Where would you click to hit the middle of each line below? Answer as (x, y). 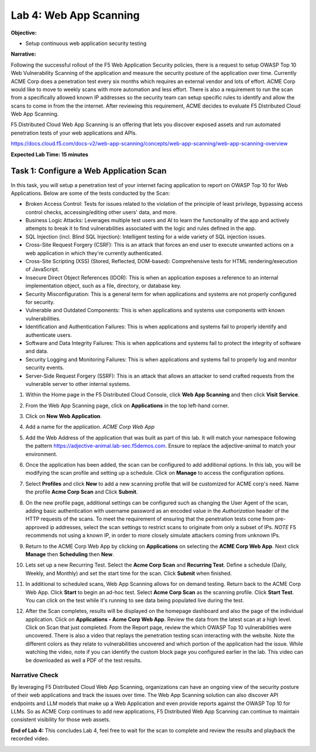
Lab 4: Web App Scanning (75, 15)
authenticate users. (49, 335)
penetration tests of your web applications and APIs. (74, 133)
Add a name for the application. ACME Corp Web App (90, 427)
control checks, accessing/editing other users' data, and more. (101, 212)
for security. (40, 302)
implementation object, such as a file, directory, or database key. (103, 286)
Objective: (24, 33)
